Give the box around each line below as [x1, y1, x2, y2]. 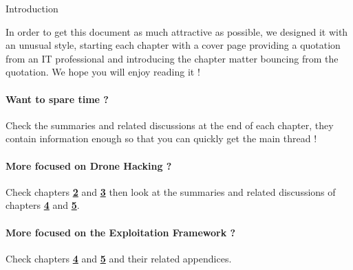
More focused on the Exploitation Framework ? [6, 225, 236, 239]
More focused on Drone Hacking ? [6, 158, 172, 172]
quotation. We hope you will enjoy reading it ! [6, 65, 200, 79]
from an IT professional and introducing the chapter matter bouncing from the [6, 51, 339, 65]
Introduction [6, 1, 58, 15]
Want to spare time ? [6, 91, 109, 106]
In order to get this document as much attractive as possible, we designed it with [6, 24, 348, 38]
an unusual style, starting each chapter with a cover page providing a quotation [6, 38, 341, 52]
